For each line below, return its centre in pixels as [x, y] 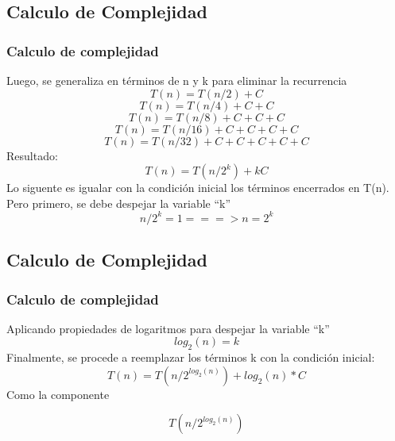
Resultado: [32, 155]
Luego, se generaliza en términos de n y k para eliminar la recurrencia [177, 80]
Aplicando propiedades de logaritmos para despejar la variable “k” [168, 328]
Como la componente [58, 394]
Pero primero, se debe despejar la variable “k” [119, 203]
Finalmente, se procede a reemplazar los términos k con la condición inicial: [191, 357]
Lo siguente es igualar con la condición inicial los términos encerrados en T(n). [198, 188]
